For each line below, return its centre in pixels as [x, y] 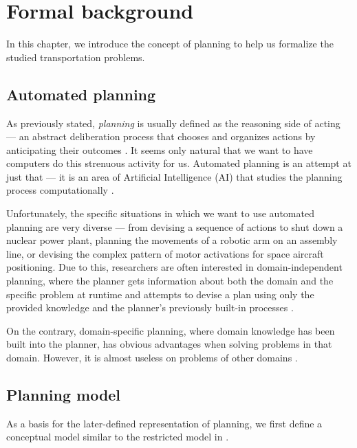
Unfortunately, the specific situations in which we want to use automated [160, 213]
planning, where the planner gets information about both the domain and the [170, 281]
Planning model [64, 394]
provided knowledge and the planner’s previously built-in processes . [150, 307]
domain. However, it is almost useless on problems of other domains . [152, 358]
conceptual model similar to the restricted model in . [118, 437]
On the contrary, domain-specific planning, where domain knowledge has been [171, 330]
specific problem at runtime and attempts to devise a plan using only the [160, 294]
